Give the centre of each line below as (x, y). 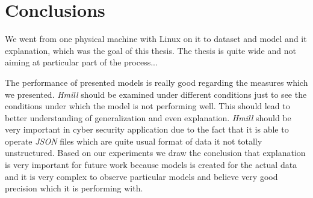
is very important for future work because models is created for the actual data (151, 165)
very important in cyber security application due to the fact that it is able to (147, 129)
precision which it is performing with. (74, 188)
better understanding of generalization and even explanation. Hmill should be (148, 117)
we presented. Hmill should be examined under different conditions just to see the (156, 94)
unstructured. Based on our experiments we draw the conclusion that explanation (155, 153)
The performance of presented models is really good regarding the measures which (156, 82)
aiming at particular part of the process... (81, 62)
